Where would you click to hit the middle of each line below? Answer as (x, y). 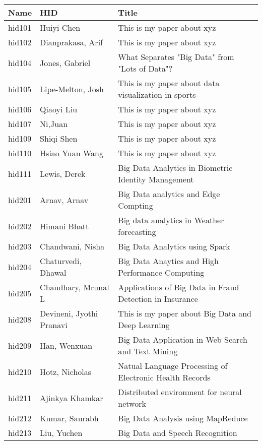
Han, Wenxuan (66, 345)
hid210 (20, 371)
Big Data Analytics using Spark (174, 246)
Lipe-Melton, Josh (72, 89)
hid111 (20, 173)
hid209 (20, 345)
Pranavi (54, 325)
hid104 (20, 62)
